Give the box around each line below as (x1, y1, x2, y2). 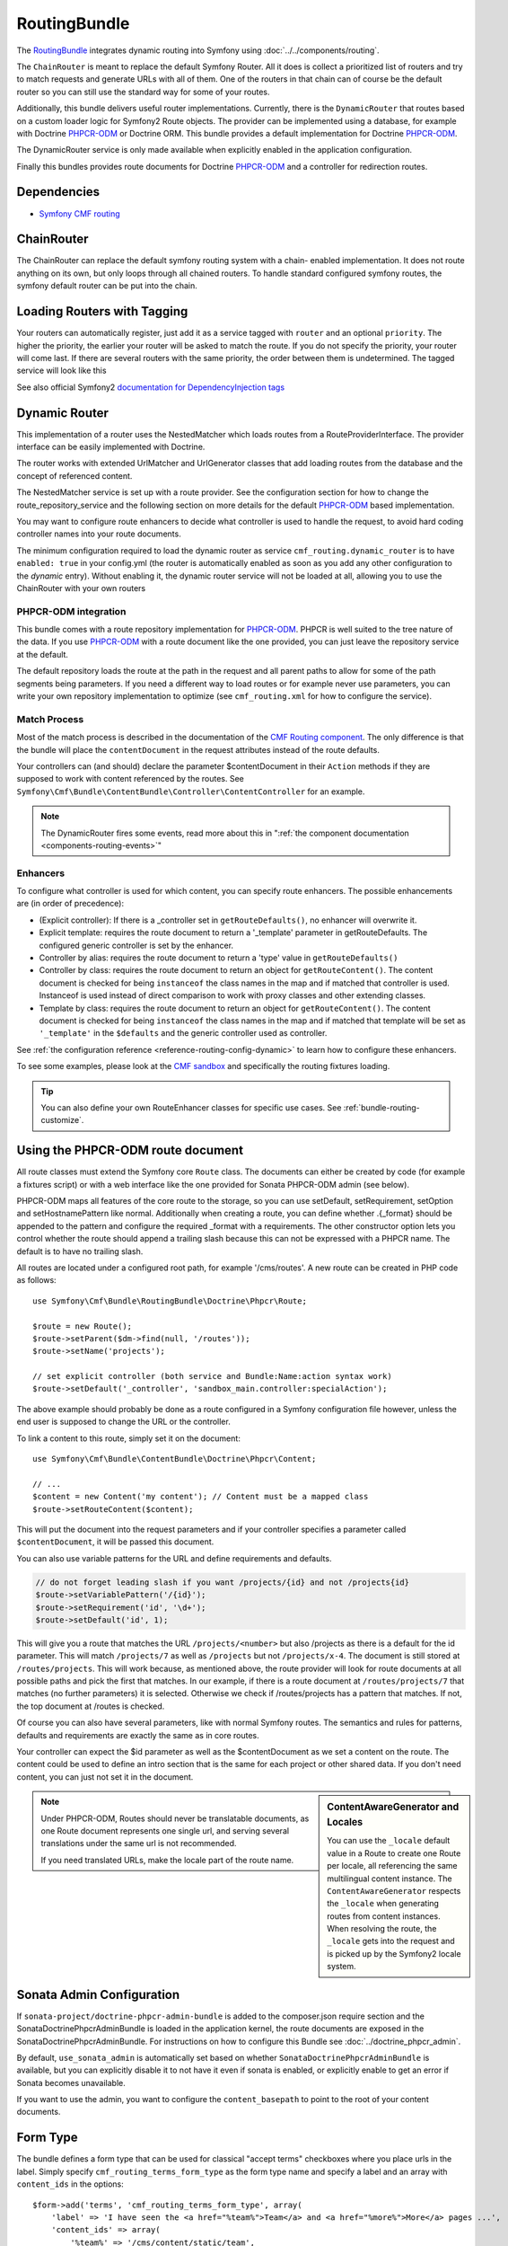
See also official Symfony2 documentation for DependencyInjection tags (16, 382, 285, 393)
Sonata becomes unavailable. (16, 2077, 126, 2088)
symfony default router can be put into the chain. (16, 280, 197, 291)
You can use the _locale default (327, 1835, 451, 1846)
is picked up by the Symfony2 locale (327, 1948, 461, 1959)
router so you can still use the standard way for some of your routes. (16, 86, 270, 97)
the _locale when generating (327, 1898, 440, 1909)
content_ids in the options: (16, 2179, 125, 2189)
